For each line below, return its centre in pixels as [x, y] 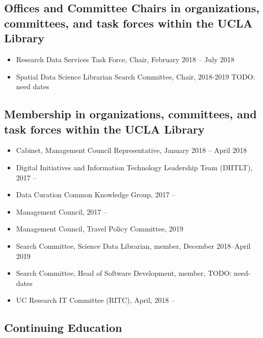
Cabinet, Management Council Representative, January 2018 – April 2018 [131, 150]
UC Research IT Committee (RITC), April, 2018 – [96, 300]
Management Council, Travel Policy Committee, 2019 [100, 229]
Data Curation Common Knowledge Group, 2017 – [96, 194]
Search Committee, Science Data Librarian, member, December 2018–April [133, 245]
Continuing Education [63, 328]
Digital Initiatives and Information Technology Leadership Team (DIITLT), [134, 167]
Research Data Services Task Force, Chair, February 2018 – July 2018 [125, 59]
